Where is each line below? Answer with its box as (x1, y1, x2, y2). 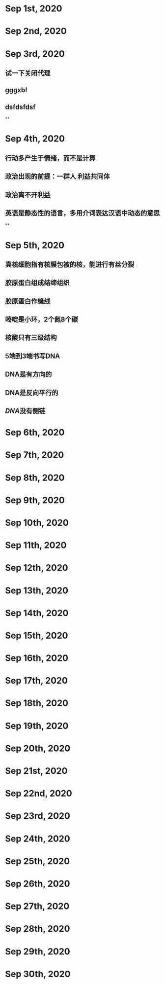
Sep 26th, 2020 (5, 878, 70, 889)
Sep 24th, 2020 (5, 833, 70, 844)
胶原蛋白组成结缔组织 (5, 279, 70, 287)
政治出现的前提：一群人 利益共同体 (5, 172, 110, 181)
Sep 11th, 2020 (5, 540, 67, 551)
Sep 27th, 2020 (5, 901, 70, 912)
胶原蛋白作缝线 (5, 297, 51, 305)
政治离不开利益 (5, 190, 51, 199)
